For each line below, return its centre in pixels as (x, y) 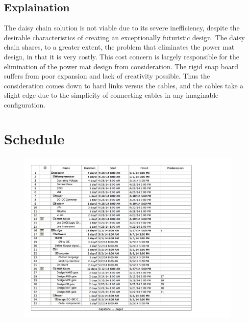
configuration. (25, 104)
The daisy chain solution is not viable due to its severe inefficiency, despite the (122, 28)
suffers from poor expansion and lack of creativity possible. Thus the (107, 76)
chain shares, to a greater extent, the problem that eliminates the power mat (119, 47)
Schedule (34, 138)
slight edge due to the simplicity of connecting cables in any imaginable (111, 95)
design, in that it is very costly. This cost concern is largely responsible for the (122, 56)
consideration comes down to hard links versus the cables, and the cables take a (124, 85)
